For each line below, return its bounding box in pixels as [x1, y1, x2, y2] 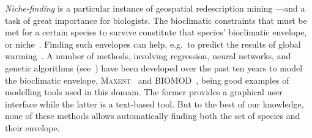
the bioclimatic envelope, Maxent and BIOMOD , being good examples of [5, 73, 289, 86]
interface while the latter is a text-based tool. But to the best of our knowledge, [5, 97, 304, 110]
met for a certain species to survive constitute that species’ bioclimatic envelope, [5, 26, 307, 38]
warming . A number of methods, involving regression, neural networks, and [5, 49, 291, 62]
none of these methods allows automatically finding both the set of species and [5, 109, 300, 122]
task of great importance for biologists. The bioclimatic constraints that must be [5, 13, 307, 26]
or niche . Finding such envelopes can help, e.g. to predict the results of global [5, 37, 301, 50]
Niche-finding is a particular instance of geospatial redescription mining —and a [5, 2, 305, 14]
